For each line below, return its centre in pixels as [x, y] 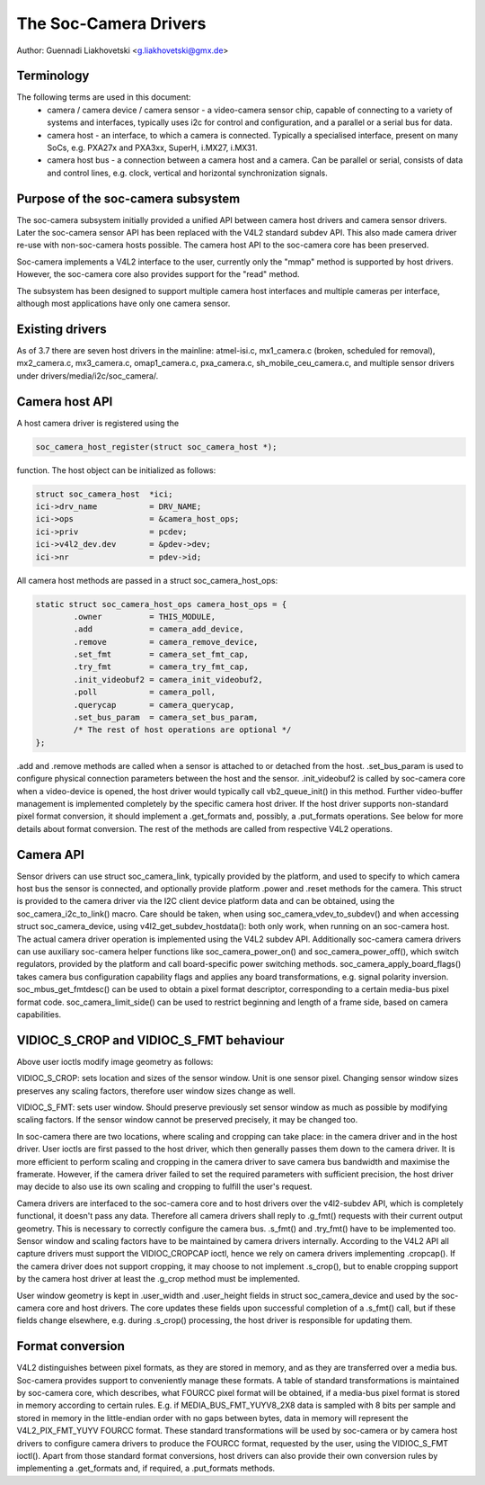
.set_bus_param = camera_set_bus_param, [166, 718]
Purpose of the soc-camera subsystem [128, 198]
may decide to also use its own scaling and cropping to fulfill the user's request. [165, 1186]
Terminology [53, 76]
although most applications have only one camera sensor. [123, 304]
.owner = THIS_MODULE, [144, 617]
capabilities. [39, 1014]
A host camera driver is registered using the [98, 423]
